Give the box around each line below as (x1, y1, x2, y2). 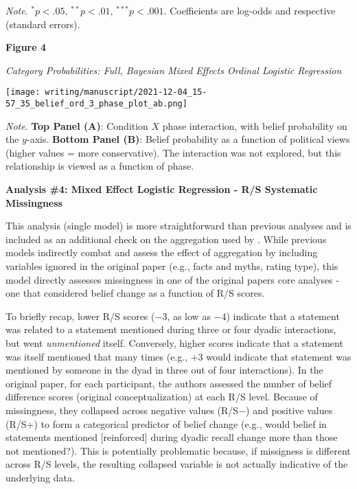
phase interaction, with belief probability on (162, 118, 347, 133)
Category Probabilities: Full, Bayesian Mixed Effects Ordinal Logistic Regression (5, 62, 342, 77)
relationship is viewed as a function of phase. (5, 159, 194, 173)
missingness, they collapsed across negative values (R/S (5, 402, 239, 417)
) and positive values (246, 402, 333, 417)
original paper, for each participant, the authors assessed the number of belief (5, 376, 332, 390)
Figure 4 (5, 40, 47, 54)
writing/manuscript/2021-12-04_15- (45, 87, 207, 98)
